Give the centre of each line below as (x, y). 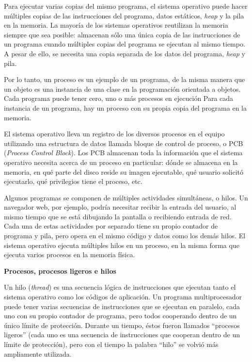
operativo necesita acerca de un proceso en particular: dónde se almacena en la (121, 162)
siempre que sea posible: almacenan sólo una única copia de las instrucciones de (122, 34)
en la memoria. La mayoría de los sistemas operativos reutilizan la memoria (116, 25)
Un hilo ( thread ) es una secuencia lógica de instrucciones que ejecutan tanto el (120, 287)
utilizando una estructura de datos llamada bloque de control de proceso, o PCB (124, 143)
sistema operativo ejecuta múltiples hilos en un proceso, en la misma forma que (122, 245)
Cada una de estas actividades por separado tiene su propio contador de (111, 226)
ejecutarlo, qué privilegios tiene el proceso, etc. (73, 181)
